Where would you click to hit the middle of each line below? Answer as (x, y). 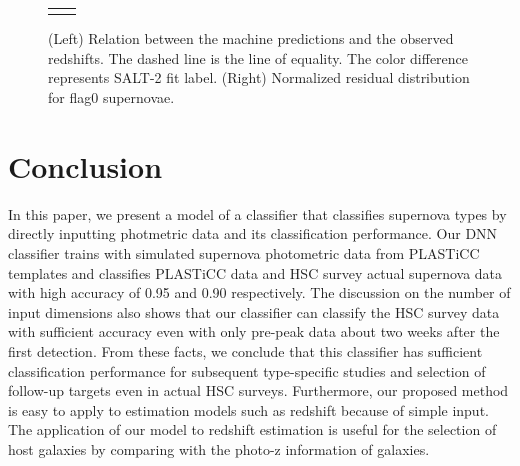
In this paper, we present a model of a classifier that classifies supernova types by (257, 213)
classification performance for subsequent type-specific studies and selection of (247, 370)
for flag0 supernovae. (111, 97)
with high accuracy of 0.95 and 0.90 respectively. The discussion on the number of (259, 292)
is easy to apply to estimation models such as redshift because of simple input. (248, 409)
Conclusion (85, 165)
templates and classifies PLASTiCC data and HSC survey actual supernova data (255, 272)
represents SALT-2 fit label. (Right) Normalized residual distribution (259, 77)
